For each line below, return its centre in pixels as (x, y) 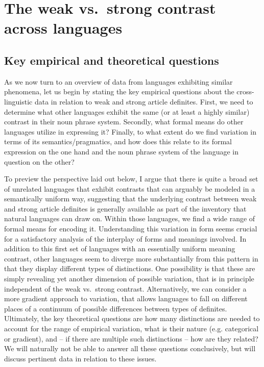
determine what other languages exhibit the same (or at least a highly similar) (127, 111)
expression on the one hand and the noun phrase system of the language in (121, 151)
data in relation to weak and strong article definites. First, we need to (144, 101)
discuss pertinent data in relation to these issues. (80, 358)
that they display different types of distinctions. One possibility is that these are (130, 268)
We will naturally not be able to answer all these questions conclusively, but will (130, 348)
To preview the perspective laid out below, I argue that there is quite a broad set (131, 179)
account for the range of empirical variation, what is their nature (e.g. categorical (131, 329)
